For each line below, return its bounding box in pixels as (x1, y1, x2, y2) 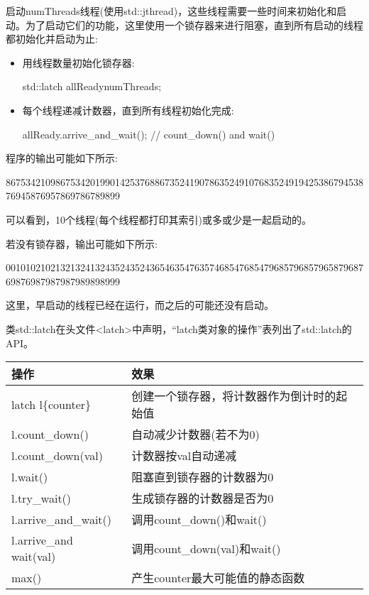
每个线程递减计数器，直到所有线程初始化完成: (22, 102, 234, 117)
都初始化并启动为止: (6, 31, 98, 46)
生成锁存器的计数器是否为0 (131, 490, 274, 507)
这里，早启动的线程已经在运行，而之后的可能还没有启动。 (6, 297, 274, 312)
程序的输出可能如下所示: (6, 151, 118, 165)
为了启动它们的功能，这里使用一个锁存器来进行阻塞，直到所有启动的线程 (25, 17, 363, 32)
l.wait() (11, 468, 48, 485)
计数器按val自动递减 (131, 447, 237, 464)
